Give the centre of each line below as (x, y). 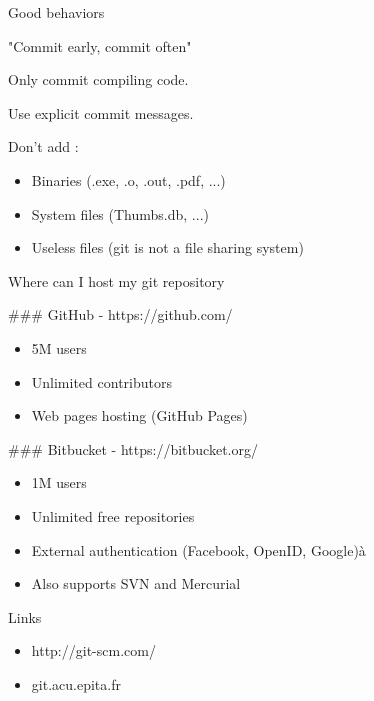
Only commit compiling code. (98, 79)
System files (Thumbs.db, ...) (120, 213)
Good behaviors (56, 12)
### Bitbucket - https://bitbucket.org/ (133, 448)
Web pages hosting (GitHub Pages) (139, 415)
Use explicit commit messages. (101, 112)
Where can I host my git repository (116, 280)
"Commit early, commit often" (100, 45)
